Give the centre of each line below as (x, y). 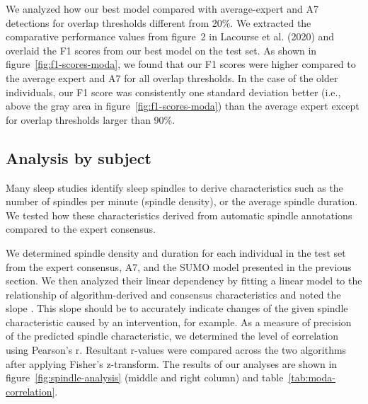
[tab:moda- (312, 377)
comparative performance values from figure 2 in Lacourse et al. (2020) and (170, 36)
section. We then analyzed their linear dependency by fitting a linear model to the (184, 281)
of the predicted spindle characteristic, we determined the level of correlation (172, 336)
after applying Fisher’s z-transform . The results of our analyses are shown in (172, 363)
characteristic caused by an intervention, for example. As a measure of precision (179, 322)
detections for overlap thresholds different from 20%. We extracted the (159, 22)
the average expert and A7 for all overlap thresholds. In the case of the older (172, 77)
